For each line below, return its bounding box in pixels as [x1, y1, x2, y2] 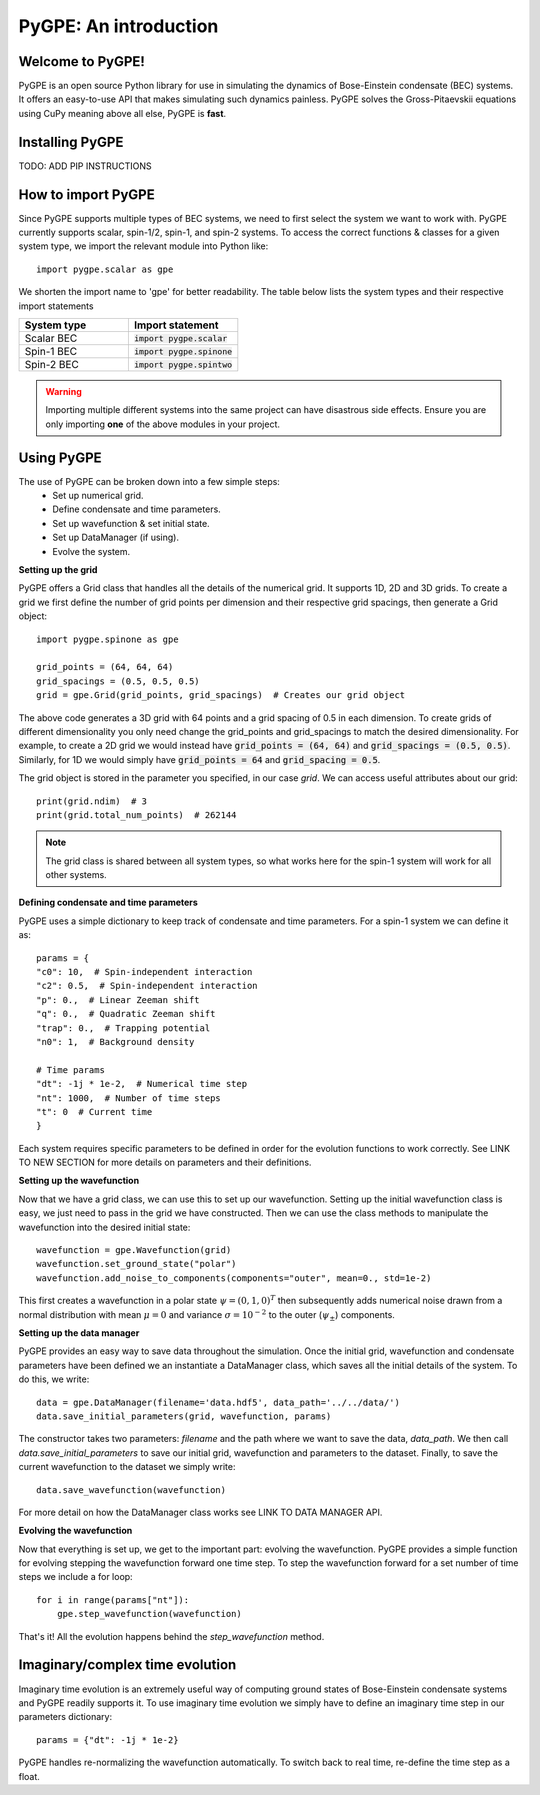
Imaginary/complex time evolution [18, 1656, 237, 1674]
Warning [45, 386, 82, 397]
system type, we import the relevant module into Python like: [18, 240, 269, 252]
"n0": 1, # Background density [36, 1036, 195, 1047]
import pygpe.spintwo [133, 359, 233, 370]
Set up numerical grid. [52, 490, 144, 502]
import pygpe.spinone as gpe [36, 633, 179, 645]
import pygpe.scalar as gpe [36, 263, 174, 275]
